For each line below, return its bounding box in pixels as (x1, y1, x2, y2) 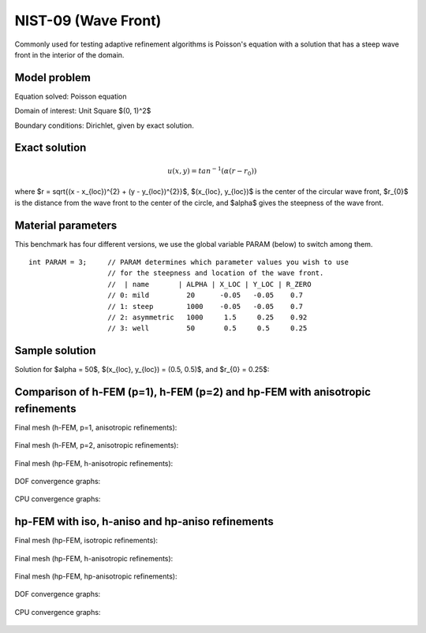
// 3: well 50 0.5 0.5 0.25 (107, 324, 308, 333)
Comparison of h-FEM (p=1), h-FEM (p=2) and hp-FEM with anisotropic (14, 385, 371, 399)
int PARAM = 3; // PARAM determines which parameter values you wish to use (28, 258, 349, 267)
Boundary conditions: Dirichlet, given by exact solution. (14, 121, 195, 130)
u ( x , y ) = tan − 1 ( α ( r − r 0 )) (166, 166, 257, 177)
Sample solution (14, 344, 96, 358)
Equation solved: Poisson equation (14, 91, 127, 101)
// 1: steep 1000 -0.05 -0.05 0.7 (107, 302, 304, 311)
